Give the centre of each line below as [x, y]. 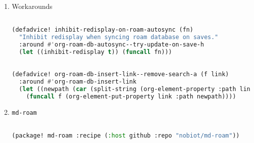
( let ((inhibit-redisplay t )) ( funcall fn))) [95, 52]
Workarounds [32, 6]
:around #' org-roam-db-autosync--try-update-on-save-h [112, 45]
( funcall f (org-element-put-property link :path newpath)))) [131, 97]
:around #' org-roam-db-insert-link [78, 82]
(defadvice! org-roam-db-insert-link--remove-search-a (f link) [120, 74]
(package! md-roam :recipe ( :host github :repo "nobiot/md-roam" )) [126, 136]
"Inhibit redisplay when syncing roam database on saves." [119, 37]
